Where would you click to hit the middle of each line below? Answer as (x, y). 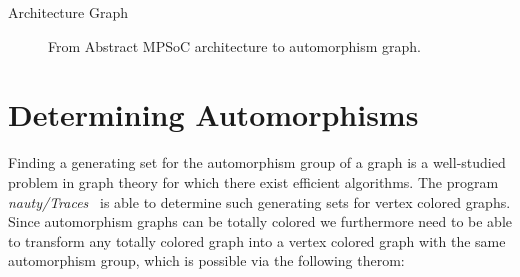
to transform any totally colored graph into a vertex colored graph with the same (257, 240)
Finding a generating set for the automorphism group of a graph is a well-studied (257, 162)
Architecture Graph (68, 12)
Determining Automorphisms (213, 114)
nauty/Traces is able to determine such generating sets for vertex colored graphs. (259, 201)
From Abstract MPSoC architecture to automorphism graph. (234, 45)
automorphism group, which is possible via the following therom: (206, 260)
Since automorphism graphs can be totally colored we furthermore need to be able (260, 221)
